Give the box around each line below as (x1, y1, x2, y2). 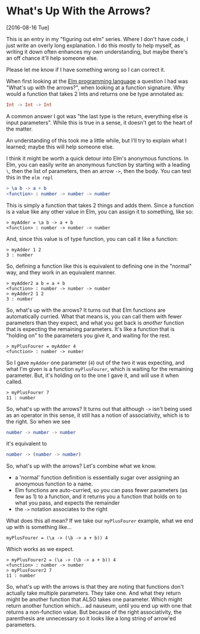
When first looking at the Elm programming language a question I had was (6, 78, 188, 85)
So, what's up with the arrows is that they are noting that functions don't (6, 583, 184, 590)
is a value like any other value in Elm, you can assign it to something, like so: (6, 208, 193, 215)
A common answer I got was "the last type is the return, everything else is (6, 112, 188, 120)
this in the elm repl (6, 174, 54, 181)
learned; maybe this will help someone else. (6, 143, 115, 150)
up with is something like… (6, 524, 72, 531)
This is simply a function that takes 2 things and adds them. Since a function (6, 202, 194, 209)
